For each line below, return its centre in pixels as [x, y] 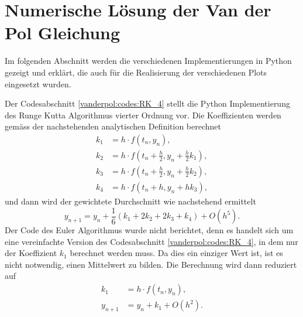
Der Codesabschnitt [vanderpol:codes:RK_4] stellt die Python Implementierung [147, 103]
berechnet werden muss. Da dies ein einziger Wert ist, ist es [176, 253]
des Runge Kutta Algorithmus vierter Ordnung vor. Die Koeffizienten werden [143, 115]
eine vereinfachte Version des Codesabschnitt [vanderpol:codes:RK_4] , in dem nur [151, 241]
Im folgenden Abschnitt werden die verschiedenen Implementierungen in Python [148, 61]
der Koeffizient [31, 253]
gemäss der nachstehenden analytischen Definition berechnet [113, 126]
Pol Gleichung [63, 33]
